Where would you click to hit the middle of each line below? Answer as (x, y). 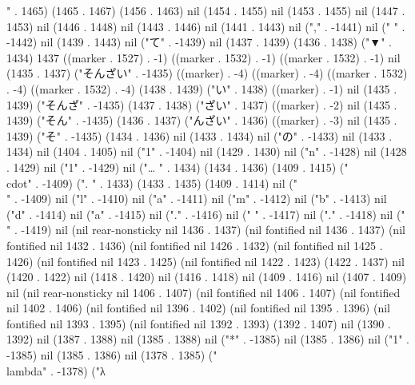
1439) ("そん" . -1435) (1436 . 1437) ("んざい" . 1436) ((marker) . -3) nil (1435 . (202, 120)
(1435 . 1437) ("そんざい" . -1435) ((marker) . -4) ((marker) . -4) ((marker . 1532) (207, 73)
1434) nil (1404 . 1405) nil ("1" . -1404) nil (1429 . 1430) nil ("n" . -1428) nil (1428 (207, 151)
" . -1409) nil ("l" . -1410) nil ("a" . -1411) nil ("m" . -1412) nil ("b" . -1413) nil (197, 198)
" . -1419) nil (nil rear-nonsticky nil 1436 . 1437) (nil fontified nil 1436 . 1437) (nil (206, 230)
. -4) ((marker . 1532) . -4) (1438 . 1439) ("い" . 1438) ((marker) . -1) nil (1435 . (202, 88)
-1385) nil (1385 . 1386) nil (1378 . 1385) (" (112, 355)
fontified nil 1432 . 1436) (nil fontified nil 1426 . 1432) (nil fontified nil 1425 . (195, 245)
